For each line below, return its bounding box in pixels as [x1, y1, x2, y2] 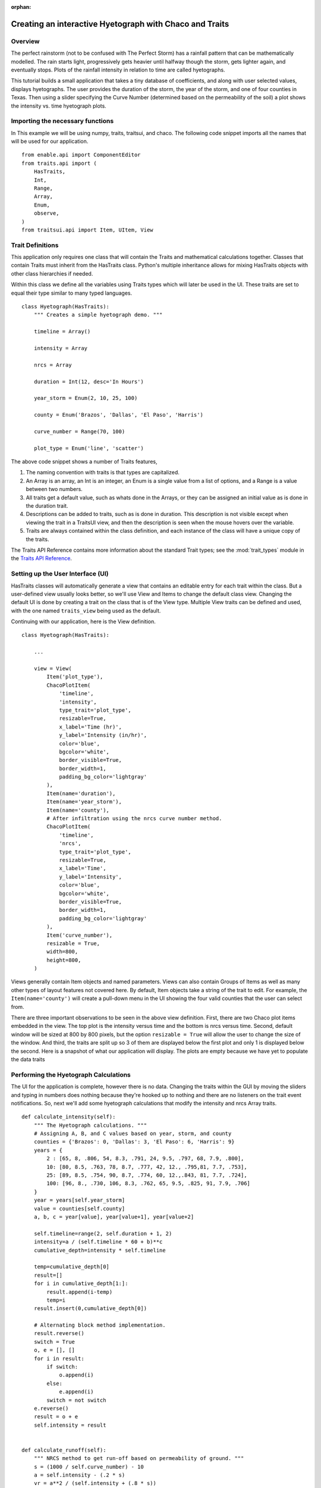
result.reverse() [33, 1330, 84, 1337]
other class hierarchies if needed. [11, 270, 93, 277]
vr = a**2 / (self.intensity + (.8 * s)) [33, 1480, 157, 1487]
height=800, [46, 956, 81, 964]
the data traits [11, 1055, 45, 1062]
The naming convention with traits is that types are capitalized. [26, 469, 180, 476]
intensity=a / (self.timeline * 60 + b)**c [33, 1239, 163, 1245]
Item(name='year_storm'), [46, 798, 122, 805]
